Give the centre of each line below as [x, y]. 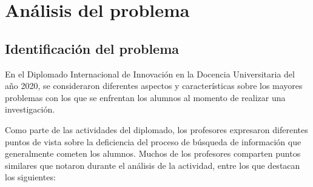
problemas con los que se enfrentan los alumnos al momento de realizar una [145, 97]
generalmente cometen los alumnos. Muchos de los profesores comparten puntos [153, 153]
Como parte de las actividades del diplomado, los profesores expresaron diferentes [156, 129]
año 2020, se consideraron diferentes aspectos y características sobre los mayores [154, 86]
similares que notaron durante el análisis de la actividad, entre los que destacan [153, 165]
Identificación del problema [92, 48]
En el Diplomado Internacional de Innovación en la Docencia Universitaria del [150, 74]
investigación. [30, 109]
